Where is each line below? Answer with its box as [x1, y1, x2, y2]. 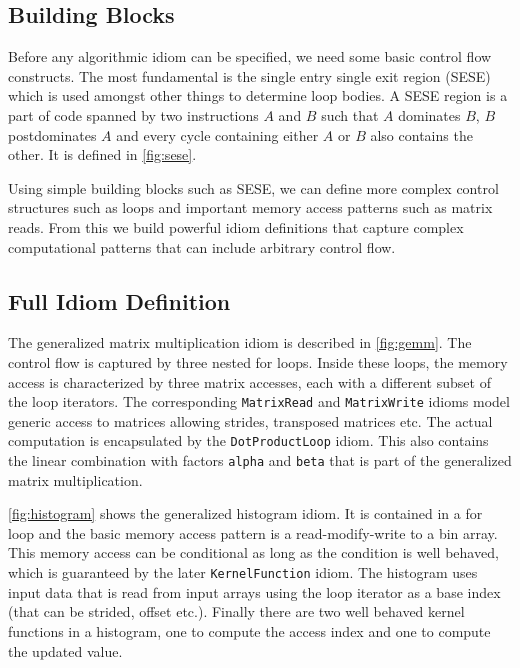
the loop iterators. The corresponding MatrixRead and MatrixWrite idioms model [8, 391, 510, 412]
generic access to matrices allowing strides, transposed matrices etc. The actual [8, 410, 493, 431]
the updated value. [8, 640, 123, 661]
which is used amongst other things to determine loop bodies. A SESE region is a [8, 85, 508, 106]
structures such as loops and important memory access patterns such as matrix [8, 197, 493, 218]
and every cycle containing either [116, 124, 319, 145]
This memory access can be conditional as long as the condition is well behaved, [8, 542, 499, 563]
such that [321, 104, 379, 125]
